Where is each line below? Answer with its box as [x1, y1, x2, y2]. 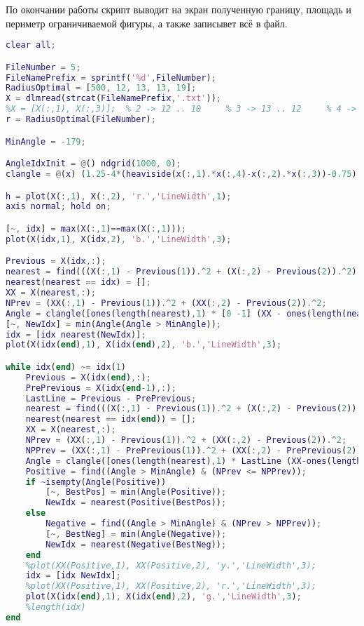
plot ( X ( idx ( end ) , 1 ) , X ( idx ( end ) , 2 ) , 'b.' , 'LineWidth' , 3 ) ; [6, 340, 282, 350]
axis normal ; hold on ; [6, 201, 111, 212]
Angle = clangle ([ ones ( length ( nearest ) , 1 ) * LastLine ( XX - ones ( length [25, 455, 362, 466]
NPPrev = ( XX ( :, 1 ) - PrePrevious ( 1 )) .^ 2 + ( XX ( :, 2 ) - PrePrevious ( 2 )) [25, 445, 362, 455]
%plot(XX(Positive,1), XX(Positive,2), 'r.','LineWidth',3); [25, 581, 316, 592]
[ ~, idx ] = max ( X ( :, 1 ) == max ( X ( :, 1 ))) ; [6, 223, 186, 234]
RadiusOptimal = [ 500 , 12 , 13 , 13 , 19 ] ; [6, 83, 197, 93]
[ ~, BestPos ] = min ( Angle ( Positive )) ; [45, 487, 227, 498]
